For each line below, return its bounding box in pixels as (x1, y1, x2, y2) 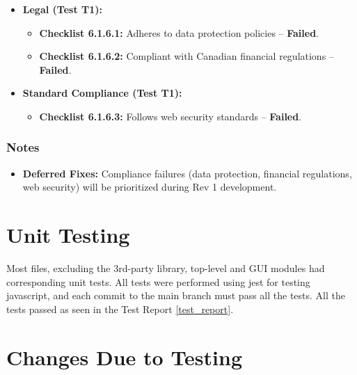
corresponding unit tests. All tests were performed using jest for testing (6, 274, 310, 289)
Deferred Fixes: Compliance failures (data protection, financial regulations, (22, 166, 352, 180)
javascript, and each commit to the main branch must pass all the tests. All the (6, 288, 345, 303)
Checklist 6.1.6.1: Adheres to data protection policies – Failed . (39, 25, 319, 40)
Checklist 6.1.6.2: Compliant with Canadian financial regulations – (39, 49, 334, 63)
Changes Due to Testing (6, 342, 243, 371)
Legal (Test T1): (22, 2, 103, 16)
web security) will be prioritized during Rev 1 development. (22, 179, 277, 194)
